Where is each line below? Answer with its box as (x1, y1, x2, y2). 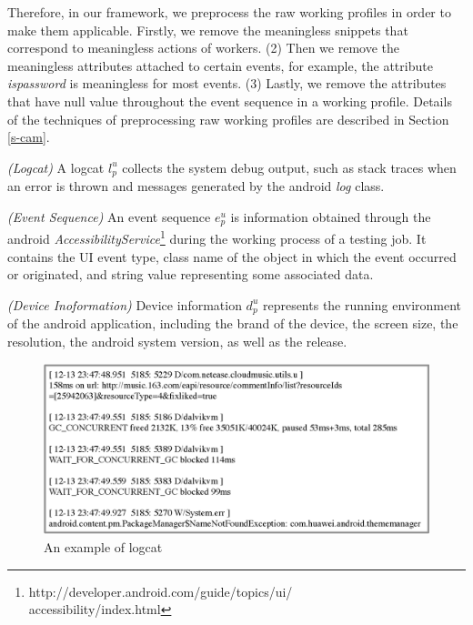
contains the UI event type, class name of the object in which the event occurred (7, 247, 457, 266)
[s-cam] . (7, 127, 50, 146)
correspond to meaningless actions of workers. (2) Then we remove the (7, 38, 400, 57)
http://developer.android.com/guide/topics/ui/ (28, 581, 293, 600)
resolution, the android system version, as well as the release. (7, 331, 347, 350)
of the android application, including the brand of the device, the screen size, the (7, 314, 458, 333)
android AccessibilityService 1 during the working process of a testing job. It (7, 227, 427, 247)
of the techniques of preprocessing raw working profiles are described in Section (7, 109, 449, 128)
